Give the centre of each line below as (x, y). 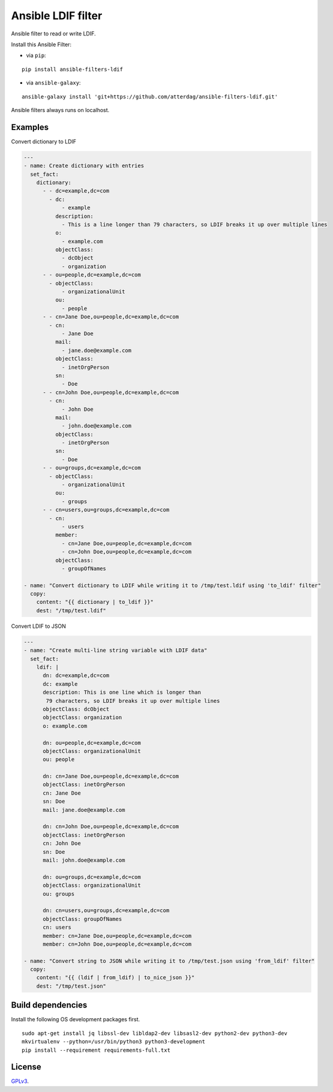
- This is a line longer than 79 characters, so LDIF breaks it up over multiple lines (194, 224)
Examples (30, 127)
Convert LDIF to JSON (38, 626)
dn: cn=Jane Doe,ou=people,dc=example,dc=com (111, 776)
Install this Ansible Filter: (41, 44)
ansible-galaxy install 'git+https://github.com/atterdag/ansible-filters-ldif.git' (150, 97)
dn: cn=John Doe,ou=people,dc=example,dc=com (111, 827)
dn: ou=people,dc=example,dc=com (92, 743)
